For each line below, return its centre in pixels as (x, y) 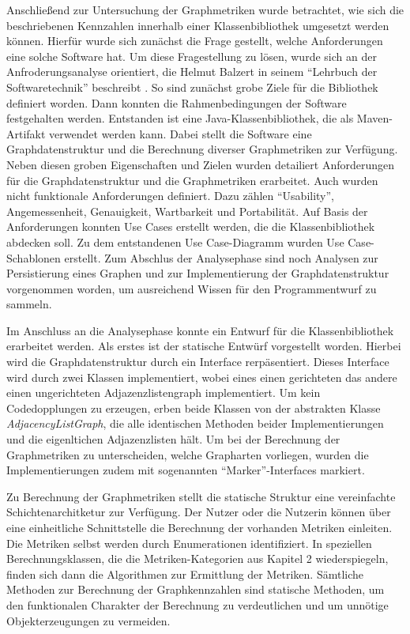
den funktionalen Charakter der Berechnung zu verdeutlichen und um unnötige (197, 604)
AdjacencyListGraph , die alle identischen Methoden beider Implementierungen (195, 423)
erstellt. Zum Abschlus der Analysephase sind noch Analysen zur (221, 257)
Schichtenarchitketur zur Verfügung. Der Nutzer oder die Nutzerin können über (199, 512)
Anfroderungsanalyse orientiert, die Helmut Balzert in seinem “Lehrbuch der (192, 72)
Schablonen (34, 257)
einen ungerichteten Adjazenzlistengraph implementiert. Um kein (164, 392)
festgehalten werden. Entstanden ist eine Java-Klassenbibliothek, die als (180, 118)
